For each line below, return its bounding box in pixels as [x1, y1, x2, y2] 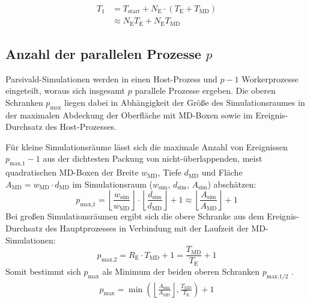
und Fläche [201, 166, 243, 179]
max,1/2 [266, 273, 288, 280]
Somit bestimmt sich [5, 265, 81, 277]
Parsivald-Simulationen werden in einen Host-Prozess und [5, 72, 217, 85]
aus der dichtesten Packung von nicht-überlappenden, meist [43, 152, 263, 165]
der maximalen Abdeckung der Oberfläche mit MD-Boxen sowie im [5, 108, 253, 121]
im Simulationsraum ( [72, 177, 153, 190]
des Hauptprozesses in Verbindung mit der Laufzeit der [45, 222, 249, 234]
